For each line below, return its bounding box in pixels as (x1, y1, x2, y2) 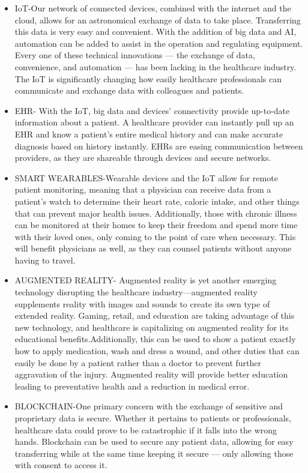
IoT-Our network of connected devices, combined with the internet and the (14, 2, 291, 14)
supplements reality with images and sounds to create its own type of (14, 297, 270, 310)
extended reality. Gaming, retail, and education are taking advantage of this (14, 309, 295, 322)
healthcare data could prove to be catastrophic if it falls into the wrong (14, 423, 277, 436)
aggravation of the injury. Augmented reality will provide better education (14, 368, 288, 381)
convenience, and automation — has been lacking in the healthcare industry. (14, 60, 297, 73)
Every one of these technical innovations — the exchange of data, (14, 49, 255, 61)
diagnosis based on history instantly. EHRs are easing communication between (14, 139, 303, 152)
